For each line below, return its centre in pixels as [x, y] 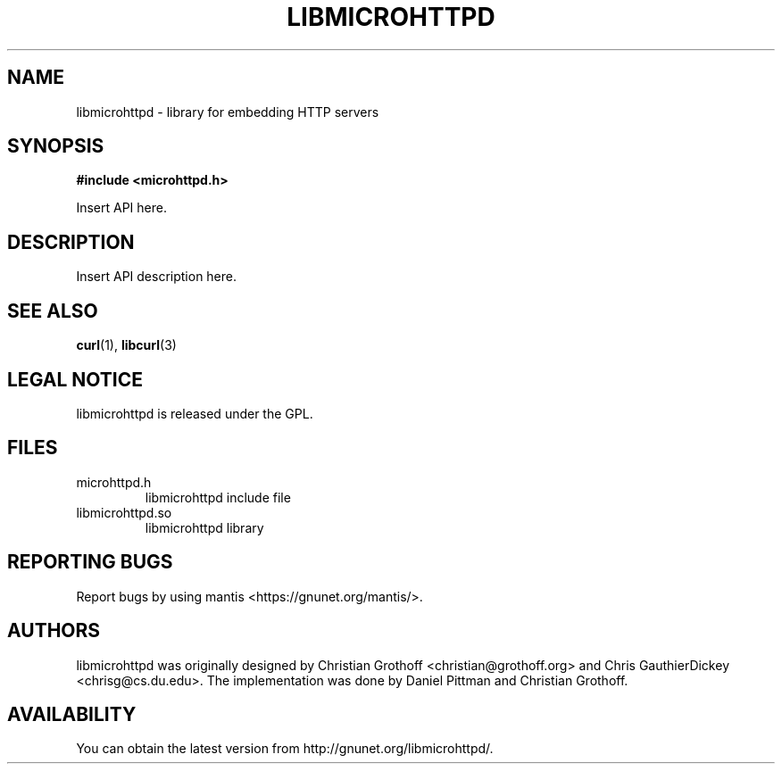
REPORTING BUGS [90, 562]
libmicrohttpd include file [218, 497]
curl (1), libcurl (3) [126, 345]
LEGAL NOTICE [75, 379]
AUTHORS [54, 631]
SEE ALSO [53, 311]
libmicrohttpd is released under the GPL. [195, 413]
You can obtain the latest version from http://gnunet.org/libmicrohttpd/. [285, 749]
